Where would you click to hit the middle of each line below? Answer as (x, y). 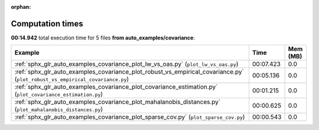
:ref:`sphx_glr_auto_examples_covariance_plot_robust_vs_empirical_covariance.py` (129, 72)
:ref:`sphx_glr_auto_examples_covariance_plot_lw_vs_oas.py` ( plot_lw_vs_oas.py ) (126, 64)
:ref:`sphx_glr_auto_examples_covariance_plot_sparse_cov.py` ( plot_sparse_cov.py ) (130, 117)
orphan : (21, 7)
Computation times (47, 24)
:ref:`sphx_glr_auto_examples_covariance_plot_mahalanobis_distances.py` (118, 102)
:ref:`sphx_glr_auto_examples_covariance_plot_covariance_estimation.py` (116, 87)
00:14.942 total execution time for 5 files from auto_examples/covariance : (103, 38)
